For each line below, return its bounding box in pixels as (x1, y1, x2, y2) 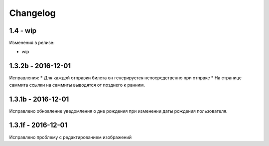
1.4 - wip (9, 26, 37, 35)
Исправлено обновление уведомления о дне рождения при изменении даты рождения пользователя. (9, 108, 228, 114)
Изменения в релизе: (9, 40, 55, 46)
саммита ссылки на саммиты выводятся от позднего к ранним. (9, 82, 145, 88)
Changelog (9, 7, 56, 18)
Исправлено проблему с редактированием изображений (9, 134, 132, 140)
